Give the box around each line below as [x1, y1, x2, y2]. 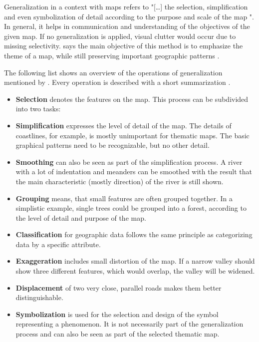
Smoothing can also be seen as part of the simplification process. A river [15, 156, 243, 167]
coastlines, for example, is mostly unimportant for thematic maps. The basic [15, 130, 250, 140]
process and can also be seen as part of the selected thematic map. [15, 329, 220, 339]
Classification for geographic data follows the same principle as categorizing [15, 229, 253, 240]
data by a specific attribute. [15, 239, 101, 249]
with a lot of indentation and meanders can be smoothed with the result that [15, 166, 253, 177]
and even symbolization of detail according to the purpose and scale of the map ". [4, 11, 254, 21]
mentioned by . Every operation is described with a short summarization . [4, 77, 231, 87]
